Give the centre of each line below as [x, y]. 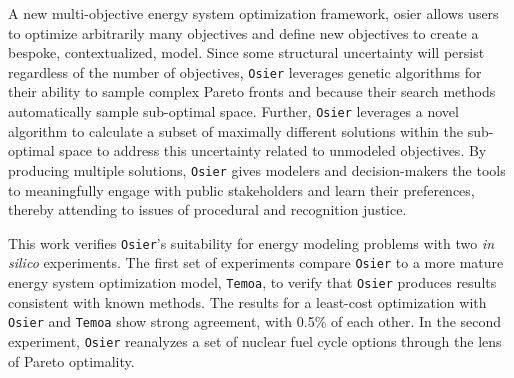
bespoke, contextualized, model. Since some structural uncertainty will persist [246, 52]
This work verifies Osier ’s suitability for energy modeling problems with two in [251, 242]
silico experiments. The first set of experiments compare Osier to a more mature [256, 262]
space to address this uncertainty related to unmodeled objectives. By [273, 150]
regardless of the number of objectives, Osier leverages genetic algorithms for [245, 71]
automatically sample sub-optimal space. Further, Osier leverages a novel [233, 111]
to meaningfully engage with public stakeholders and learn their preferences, [241, 189]
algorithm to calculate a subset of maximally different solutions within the [235, 130]
